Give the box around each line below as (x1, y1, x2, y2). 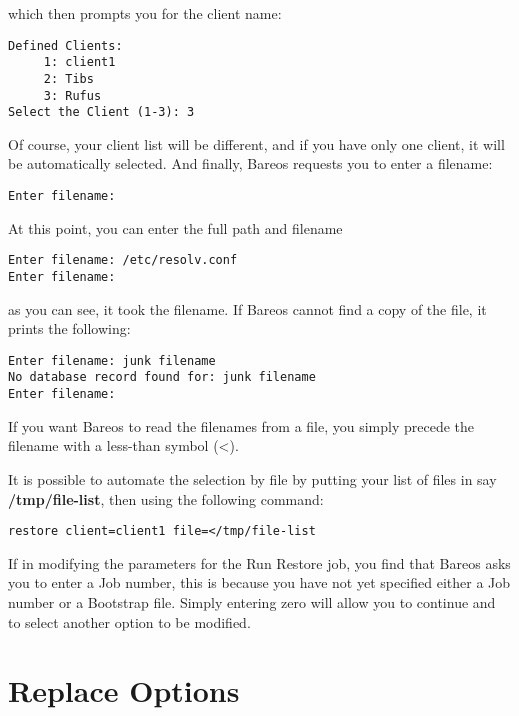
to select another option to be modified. (8, 611, 251, 632)
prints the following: (8, 318, 131, 339)
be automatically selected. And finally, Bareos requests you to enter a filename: (8, 153, 493, 174)
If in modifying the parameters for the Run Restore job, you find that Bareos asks (8, 552, 511, 573)
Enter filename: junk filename (8, 353, 216, 368)
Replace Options (8, 670, 240, 711)
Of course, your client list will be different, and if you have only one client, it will (8, 133, 505, 154)
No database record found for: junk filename (8, 370, 316, 385)
